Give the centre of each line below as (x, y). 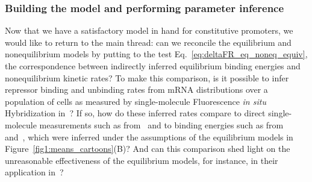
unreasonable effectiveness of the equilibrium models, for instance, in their (142, 160)
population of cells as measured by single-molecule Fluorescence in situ (136, 101)
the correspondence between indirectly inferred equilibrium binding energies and (153, 66)
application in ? (34, 172)
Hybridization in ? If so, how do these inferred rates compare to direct (135, 113)
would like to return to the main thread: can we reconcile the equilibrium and (148, 42)
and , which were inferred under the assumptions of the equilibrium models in (149, 136)
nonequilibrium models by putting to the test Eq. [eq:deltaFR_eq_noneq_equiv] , (156, 54)
